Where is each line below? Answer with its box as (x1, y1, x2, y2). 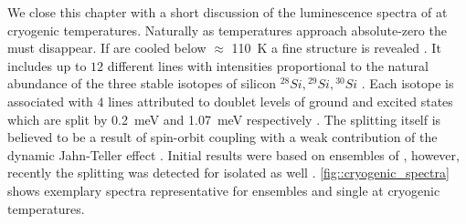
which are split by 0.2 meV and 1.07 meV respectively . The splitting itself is (7, 109, 441, 128)
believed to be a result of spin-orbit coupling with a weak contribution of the (7, 127, 438, 147)
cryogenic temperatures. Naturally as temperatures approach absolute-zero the (7, 20, 447, 39)
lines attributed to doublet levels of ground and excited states (108, 91, 453, 110)
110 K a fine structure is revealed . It (231, 38, 441, 57)
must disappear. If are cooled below (7, 38, 207, 57)
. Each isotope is (361, 74, 454, 93)
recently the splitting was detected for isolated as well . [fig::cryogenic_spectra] (7, 163, 450, 182)
